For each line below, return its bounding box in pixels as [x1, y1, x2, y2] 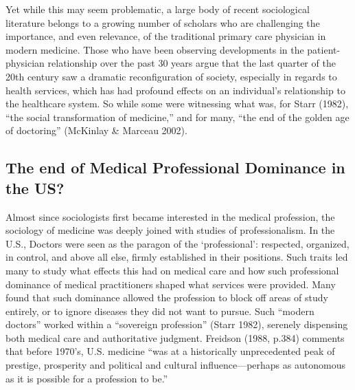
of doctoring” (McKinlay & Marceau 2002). [5, 123, 187, 138]
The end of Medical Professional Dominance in [5, 157, 345, 178]
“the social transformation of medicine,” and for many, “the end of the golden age [5, 109, 350, 124]
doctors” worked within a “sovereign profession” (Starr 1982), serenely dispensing [5, 317, 348, 332]
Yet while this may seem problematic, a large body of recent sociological [5, 2, 310, 16]
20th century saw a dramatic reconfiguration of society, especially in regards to [5, 69, 337, 83]
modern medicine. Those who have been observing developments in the [5, 42, 304, 56]
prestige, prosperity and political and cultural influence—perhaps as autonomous [5, 358, 345, 372]
